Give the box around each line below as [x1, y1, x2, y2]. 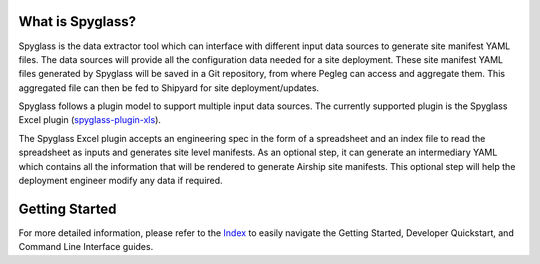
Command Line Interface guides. [18, 241, 154, 253]
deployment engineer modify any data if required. [18, 175, 224, 187]
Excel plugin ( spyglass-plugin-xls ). [18, 114, 162, 126]
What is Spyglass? [18, 13, 137, 30]
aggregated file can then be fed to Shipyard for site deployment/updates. [18, 81, 320, 94]
